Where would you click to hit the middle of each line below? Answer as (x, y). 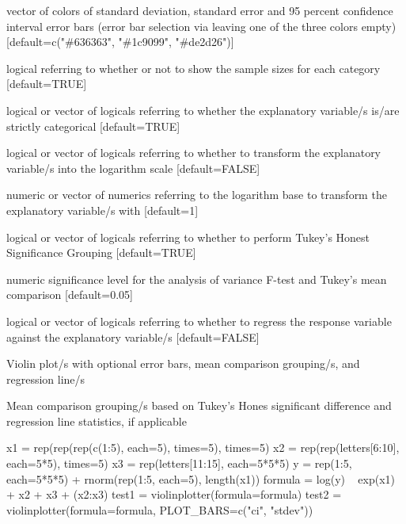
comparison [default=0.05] (70, 295)
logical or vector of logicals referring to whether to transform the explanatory (194, 153)
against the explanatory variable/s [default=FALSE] (133, 337)
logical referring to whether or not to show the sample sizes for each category (194, 68)
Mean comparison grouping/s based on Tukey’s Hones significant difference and (199, 405)
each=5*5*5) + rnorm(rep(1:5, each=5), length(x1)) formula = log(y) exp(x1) (201, 478)
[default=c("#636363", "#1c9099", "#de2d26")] (120, 42)
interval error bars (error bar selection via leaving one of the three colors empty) (201, 26)
